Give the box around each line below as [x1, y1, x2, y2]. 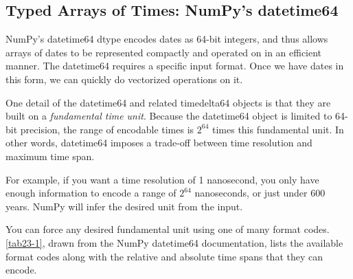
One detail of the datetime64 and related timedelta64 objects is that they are [5, 95, 331, 109]
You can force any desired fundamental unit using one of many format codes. [5, 222, 330, 236]
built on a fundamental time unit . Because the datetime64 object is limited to [5, 109, 332, 123]
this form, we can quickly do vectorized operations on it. [5, 71, 243, 86]
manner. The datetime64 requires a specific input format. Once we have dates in [5, 58, 344, 73]
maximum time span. [5, 148, 95, 163]
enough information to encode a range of [5, 186, 176, 200]
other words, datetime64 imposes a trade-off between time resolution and [5, 135, 312, 150]
